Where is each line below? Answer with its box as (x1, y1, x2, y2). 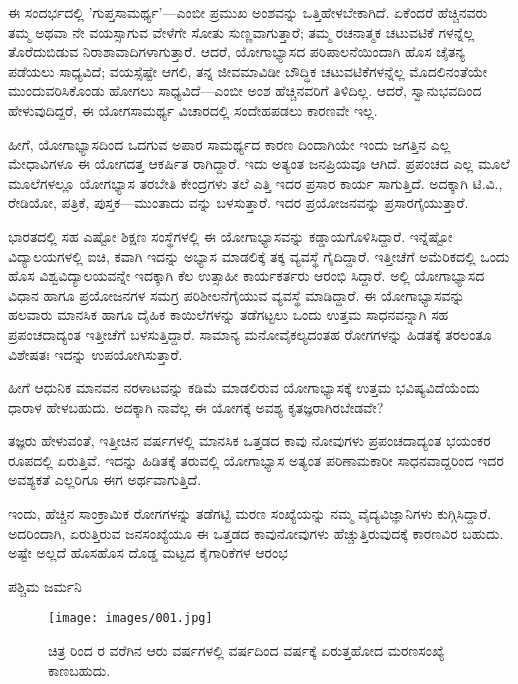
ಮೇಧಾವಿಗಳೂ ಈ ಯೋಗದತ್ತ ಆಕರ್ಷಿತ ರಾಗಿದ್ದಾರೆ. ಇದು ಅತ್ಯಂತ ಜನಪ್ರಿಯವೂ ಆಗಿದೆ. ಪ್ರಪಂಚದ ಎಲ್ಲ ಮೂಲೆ (8, 153, 510, 174)
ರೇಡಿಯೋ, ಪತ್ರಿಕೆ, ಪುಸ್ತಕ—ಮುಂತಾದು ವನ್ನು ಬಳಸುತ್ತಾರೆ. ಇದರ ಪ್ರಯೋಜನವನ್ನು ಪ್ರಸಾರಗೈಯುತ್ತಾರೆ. (8, 192, 469, 213)
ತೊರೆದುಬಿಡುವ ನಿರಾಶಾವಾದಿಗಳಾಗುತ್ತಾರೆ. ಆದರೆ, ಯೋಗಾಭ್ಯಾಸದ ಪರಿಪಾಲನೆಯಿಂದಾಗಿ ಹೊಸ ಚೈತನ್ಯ (8, 41, 466, 62)
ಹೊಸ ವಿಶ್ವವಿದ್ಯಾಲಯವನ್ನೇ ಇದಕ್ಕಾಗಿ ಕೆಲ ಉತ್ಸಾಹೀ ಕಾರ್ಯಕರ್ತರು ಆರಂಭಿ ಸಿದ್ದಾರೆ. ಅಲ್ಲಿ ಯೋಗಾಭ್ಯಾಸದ (8, 265, 485, 286)
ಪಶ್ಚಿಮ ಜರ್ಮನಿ (8, 575, 82, 596)
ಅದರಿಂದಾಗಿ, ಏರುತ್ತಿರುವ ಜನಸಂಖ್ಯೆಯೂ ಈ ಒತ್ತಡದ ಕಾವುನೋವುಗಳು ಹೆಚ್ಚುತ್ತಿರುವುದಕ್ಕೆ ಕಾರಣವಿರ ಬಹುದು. (8, 522, 504, 543)
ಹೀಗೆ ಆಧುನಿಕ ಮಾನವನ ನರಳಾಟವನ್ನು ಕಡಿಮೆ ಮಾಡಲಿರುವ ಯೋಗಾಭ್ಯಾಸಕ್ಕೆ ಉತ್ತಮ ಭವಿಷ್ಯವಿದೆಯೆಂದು (8, 377, 480, 398)
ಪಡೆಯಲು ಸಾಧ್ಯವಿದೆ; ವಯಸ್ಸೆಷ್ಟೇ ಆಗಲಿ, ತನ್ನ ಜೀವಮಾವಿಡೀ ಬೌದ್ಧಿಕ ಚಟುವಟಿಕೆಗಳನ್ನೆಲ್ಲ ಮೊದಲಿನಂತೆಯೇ (8, 60, 488, 81)
